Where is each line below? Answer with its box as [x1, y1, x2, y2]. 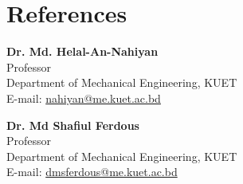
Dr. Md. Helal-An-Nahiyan [6, 43, 159, 60]
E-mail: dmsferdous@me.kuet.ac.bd [6, 163, 178, 180]
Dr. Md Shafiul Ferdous [6, 116, 139, 133]
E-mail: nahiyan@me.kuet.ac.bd [6, 89, 161, 106]
